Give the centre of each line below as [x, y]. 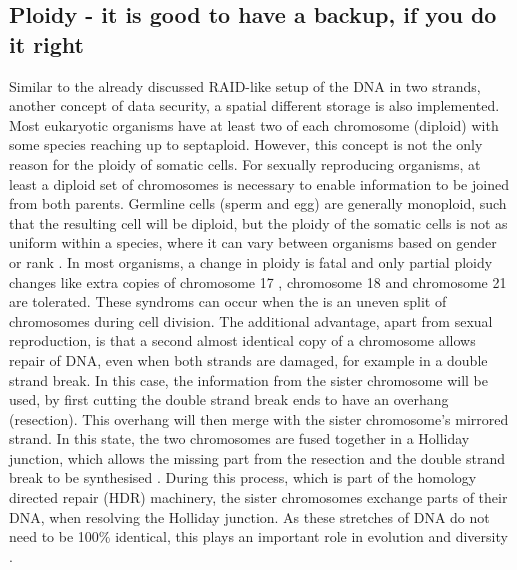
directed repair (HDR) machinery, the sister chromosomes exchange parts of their [258, 497]
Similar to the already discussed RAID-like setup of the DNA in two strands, [245, 85]
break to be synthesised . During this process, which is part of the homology [243, 477]
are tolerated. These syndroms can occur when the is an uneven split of [228, 301]
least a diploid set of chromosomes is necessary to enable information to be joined [259, 183]
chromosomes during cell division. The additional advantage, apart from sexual [251, 320]
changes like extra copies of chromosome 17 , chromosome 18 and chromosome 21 [258, 281]
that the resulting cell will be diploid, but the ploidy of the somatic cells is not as [258, 222]
